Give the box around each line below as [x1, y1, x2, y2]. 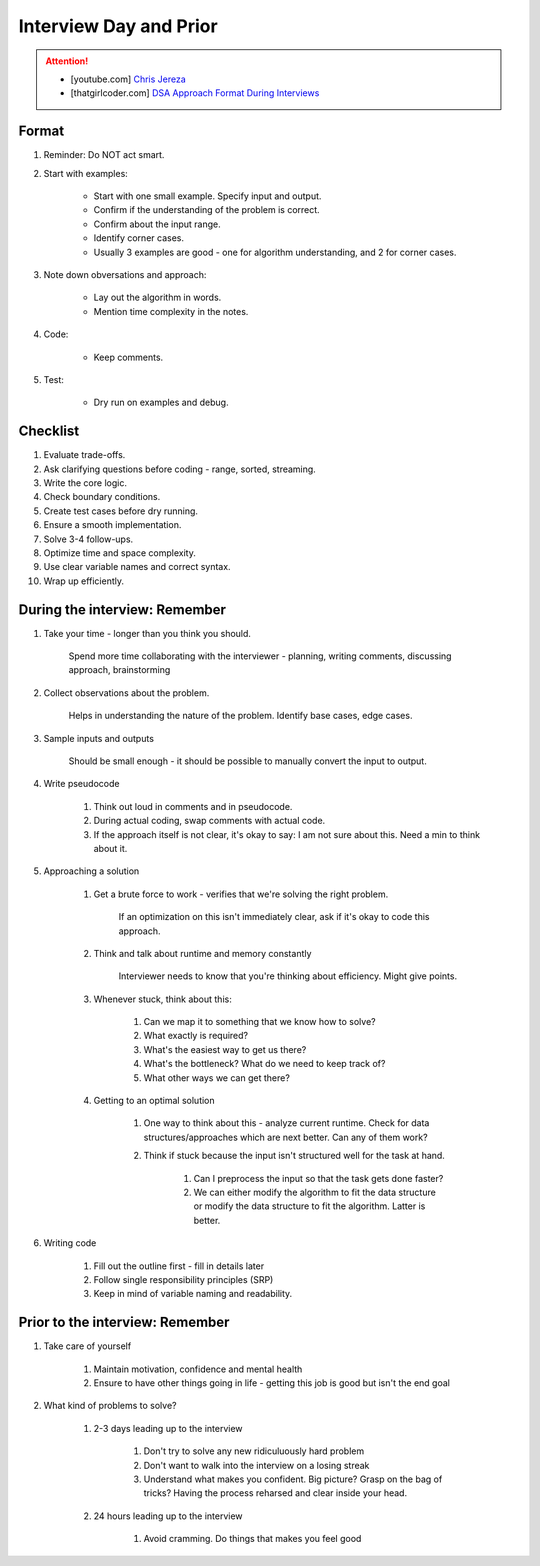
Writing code [43, 1237, 97, 1249]
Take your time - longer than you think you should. [43, 627, 252, 639]
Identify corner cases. [93, 232, 185, 244]
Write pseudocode [43, 778, 120, 790]
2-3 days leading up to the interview [93, 1422, 244, 1434]
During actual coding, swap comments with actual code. [93, 815, 326, 827]
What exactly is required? [143, 1030, 249, 1042]
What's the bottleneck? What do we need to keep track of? [143, 1058, 386, 1070]
